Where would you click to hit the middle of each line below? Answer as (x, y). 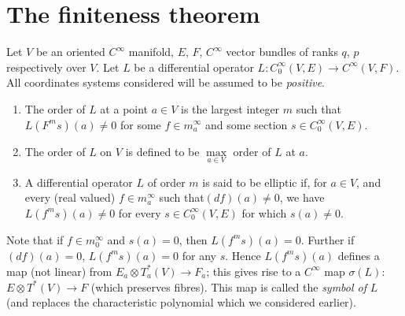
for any (199, 255)
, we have (302, 197)
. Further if (328, 239)
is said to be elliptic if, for (265, 182)
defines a (359, 255)
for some (140, 124)
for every (140, 212)
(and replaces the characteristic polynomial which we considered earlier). (181, 302)
